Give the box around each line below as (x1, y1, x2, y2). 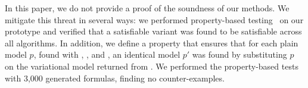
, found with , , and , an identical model (33, 48, 181, 61)
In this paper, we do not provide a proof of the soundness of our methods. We (5, 2, 290, 14)
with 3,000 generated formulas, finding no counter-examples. (5, 71, 225, 84)
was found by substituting (192, 48, 287, 61)
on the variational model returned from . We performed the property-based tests (5, 59, 298, 72)
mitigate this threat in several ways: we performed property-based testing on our (5, 13, 304, 26)
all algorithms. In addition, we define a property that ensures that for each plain (5, 36, 298, 49)
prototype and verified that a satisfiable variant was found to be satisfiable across (5, 25, 302, 37)
